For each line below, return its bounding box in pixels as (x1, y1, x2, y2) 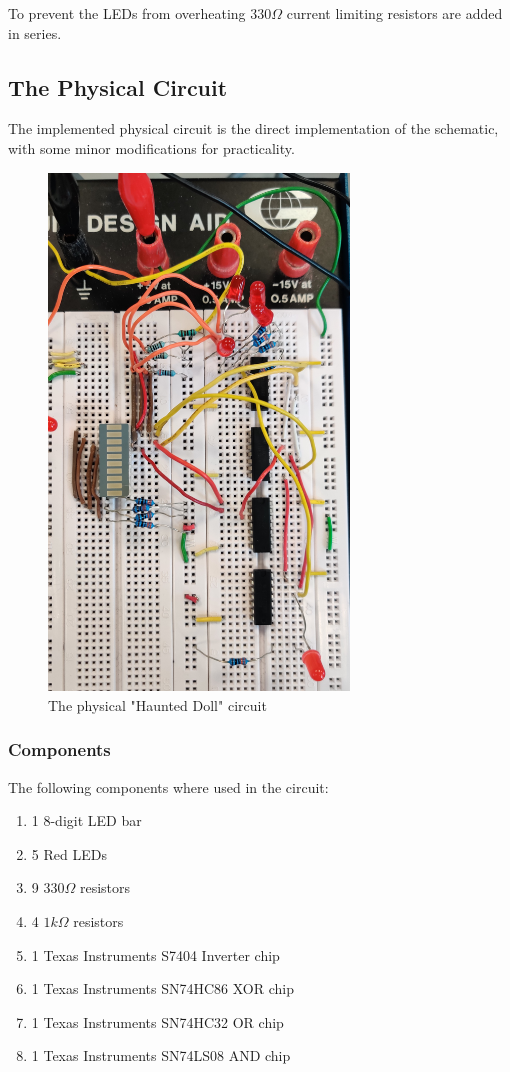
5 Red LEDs (31, 843, 107, 864)
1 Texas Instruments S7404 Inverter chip (31, 944, 280, 965)
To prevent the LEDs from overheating (8, 3, 246, 23)
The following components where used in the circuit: (8, 776, 329, 797)
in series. (8, 22, 62, 43)
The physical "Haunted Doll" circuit (48, 694, 267, 715)
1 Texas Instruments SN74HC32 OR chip (31, 1011, 284, 1032)
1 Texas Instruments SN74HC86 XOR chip (31, 978, 294, 999)
